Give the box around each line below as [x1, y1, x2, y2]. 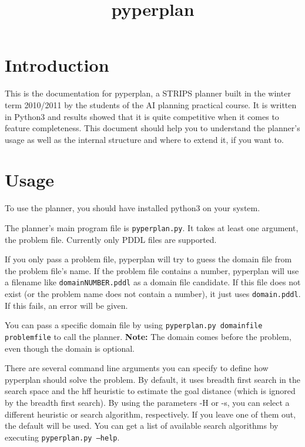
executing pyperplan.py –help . [5, 431, 120, 443]
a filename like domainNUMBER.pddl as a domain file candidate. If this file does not [5, 276, 301, 288]
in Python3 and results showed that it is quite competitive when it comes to [5, 110, 279, 122]
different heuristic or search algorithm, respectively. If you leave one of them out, [5, 408, 296, 420]
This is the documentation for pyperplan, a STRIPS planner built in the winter [5, 87, 291, 99]
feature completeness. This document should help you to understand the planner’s [5, 122, 300, 134]
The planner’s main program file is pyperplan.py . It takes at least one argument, [5, 222, 299, 233]
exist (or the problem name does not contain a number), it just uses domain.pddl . [5, 288, 301, 300]
